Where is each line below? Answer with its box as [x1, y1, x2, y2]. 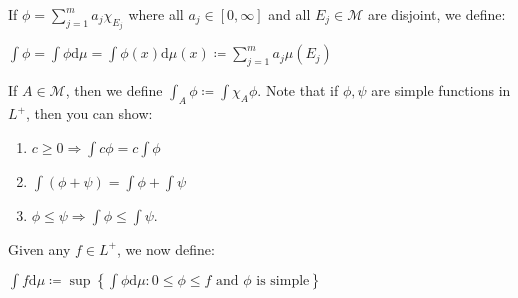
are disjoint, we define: [367, 4, 506, 24]
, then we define [65, 80, 163, 101]
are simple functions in [371, 80, 511, 101]
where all [128, 4, 184, 24]
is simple [256, 274, 310, 289]
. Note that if [257, 80, 339, 101]
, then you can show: [25, 103, 153, 124]
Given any [8, 238, 71, 259]
